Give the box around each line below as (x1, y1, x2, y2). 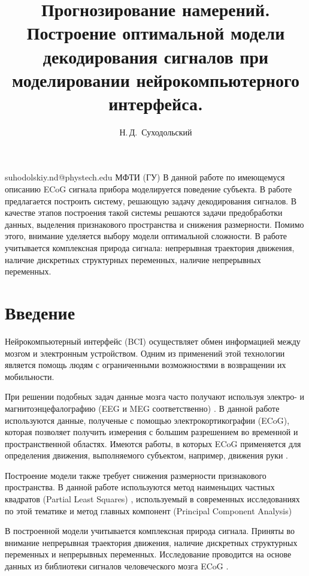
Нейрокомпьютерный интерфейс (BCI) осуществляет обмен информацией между (5, 334, 301, 347)
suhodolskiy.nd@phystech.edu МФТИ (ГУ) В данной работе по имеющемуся (5, 171, 285, 183)
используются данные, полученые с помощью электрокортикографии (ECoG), (5, 414, 290, 426)
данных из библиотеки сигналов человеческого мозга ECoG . (5, 560, 229, 572)
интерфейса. (108, 91, 203, 115)
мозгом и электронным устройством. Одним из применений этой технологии (5, 346, 285, 359)
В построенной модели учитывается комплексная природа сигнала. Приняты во (5, 524, 295, 537)
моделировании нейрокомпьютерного (12, 67, 299, 92)
